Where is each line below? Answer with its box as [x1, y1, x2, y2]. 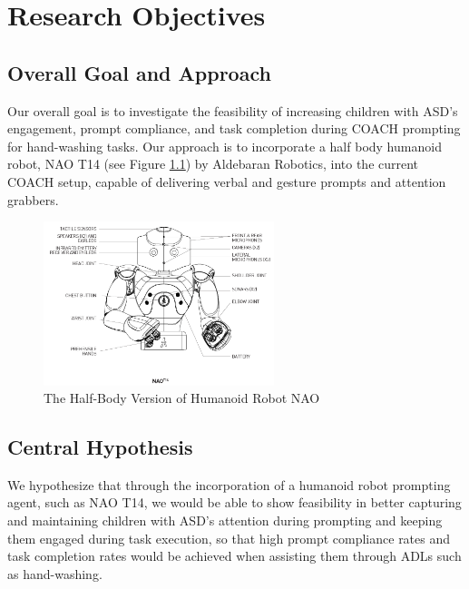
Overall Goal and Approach [7, 58, 271, 86]
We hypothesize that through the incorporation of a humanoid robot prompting [7, 475, 451, 494]
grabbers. [7, 190, 59, 209]
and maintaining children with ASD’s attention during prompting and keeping [7, 511, 443, 530]
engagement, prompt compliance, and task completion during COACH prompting [7, 119, 461, 138]
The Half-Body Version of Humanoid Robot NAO [44, 388, 320, 407]
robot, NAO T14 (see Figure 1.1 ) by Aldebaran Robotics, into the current [7, 154, 419, 173]
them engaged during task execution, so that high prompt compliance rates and [7, 528, 451, 547]
